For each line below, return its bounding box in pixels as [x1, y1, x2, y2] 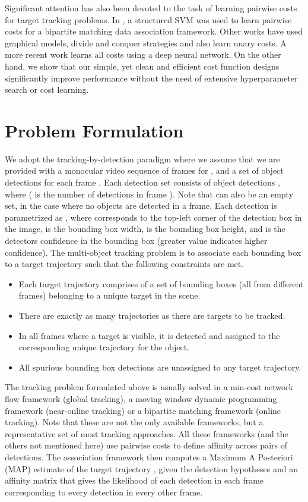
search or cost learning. [5, 83, 89, 96]
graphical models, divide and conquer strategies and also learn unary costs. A [5, 36, 287, 49]
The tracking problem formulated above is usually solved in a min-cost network [5, 381, 293, 393]
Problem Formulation [5, 118, 184, 142]
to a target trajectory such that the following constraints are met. [5, 258, 244, 270]
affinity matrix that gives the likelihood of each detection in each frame [5, 474, 264, 487]
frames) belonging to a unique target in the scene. [18, 289, 201, 302]
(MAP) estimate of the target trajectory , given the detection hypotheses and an [5, 462, 299, 475]
